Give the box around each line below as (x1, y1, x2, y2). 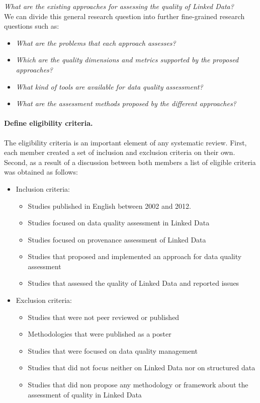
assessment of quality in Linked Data (28, 389, 142, 399)
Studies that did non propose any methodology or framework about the (28, 379, 248, 390)
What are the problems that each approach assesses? (16, 37, 176, 48)
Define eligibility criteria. (4, 118, 93, 128)
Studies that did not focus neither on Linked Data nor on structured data (28, 362, 255, 373)
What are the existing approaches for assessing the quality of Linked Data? (4, 1, 234, 11)
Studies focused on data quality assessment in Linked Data (28, 217, 210, 228)
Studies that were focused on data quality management (28, 345, 198, 356)
